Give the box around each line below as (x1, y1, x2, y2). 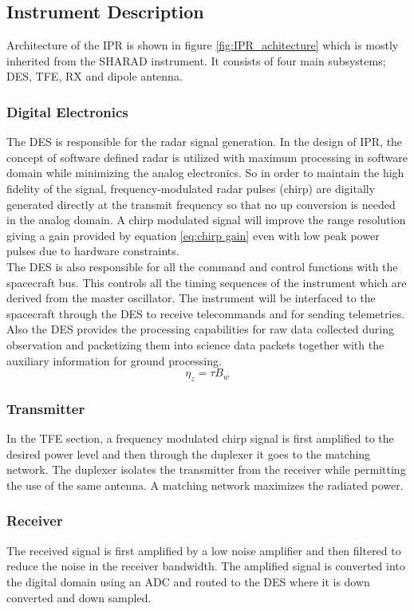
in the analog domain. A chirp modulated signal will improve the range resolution (6, 211, 406, 228)
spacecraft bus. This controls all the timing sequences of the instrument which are (6, 274, 407, 290)
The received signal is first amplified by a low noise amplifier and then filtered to (6, 542, 401, 558)
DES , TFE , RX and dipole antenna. (6, 68, 183, 85)
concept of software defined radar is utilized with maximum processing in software (6, 148, 408, 165)
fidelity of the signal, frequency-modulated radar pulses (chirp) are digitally (6, 179, 376, 196)
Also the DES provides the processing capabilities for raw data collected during (6, 321, 394, 337)
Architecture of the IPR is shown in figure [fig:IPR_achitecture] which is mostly (6, 37, 399, 53)
